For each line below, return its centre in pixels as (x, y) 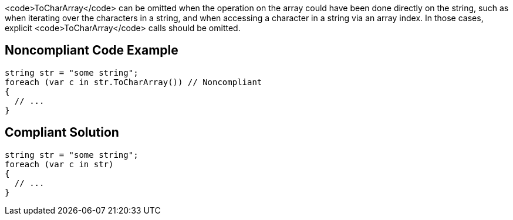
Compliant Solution (62, 133)
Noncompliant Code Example (92, 50)
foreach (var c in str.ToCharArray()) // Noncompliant (134, 82)
